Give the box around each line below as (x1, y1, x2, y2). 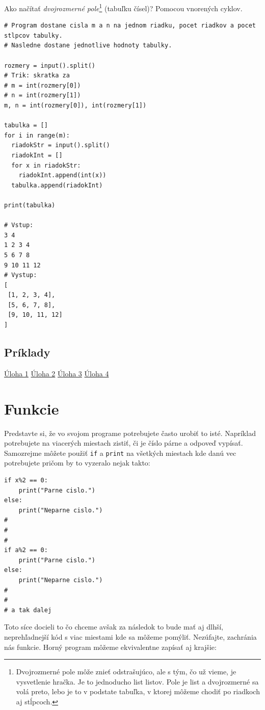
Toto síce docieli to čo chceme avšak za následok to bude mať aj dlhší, (4, 621, 223, 632)
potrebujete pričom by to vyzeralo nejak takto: (4, 457, 150, 468)
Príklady (4, 344, 50, 360)
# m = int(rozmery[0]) (4, 81, 81, 89)
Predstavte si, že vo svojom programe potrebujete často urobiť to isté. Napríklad (4, 427, 256, 438)
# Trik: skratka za (4, 72, 70, 79)
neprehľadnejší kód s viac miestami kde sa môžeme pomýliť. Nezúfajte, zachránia (4, 631, 257, 642)
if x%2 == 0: (4, 477, 48, 484)
